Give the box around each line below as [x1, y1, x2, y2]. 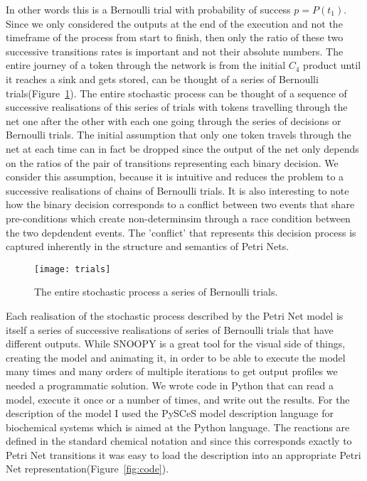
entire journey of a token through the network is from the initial [6, 58, 286, 72]
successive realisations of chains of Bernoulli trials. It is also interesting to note [6, 183, 349, 198]
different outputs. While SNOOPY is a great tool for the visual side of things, [6, 336, 346, 351]
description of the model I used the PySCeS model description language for [6, 406, 334, 421]
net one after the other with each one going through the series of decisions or [6, 113, 341, 128]
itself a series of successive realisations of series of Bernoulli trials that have [6, 322, 334, 337]
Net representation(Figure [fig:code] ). [6, 461, 169, 476]
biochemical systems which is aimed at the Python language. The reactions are [6, 419, 350, 434]
